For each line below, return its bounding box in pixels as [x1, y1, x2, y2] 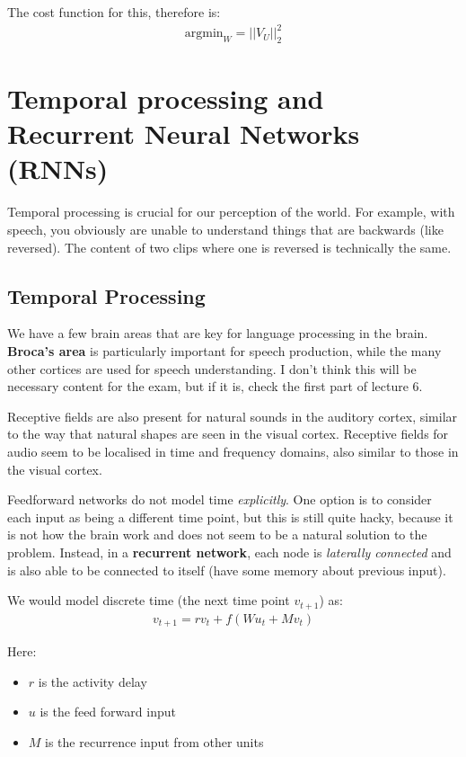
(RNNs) [7, 150, 109, 187]
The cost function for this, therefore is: [7, 3, 221, 21]
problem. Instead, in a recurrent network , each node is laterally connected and [7, 542, 452, 561]
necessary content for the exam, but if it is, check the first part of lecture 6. [7, 377, 423, 396]
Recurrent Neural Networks [7, 115, 360, 152]
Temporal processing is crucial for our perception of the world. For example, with [7, 202, 455, 221]
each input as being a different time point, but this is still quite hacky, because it [7, 507, 453, 526]
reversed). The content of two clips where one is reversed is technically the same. [7, 237, 452, 256]
